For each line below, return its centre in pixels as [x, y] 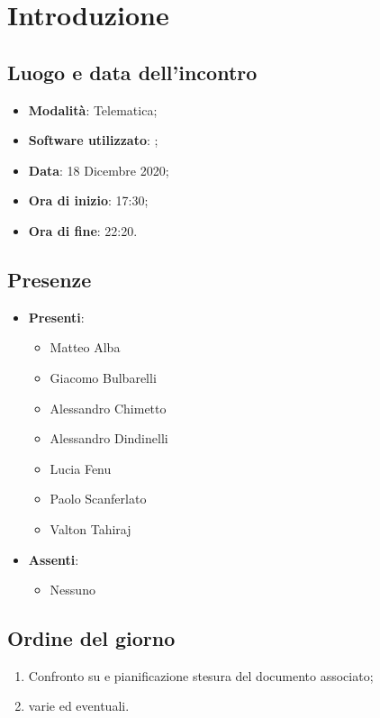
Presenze [50, 279]
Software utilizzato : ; [93, 140]
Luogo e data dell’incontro [132, 72]
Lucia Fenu [81, 468]
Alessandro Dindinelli [109, 438]
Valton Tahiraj [90, 528]
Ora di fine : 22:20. [83, 230]
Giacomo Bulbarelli [103, 377]
